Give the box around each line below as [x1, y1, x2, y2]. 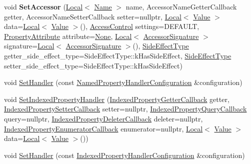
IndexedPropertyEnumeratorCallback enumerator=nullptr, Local [4, 123, 203, 133]
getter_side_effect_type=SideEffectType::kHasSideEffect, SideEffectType [4, 50, 231, 60]
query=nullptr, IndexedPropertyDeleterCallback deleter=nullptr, [4, 113, 203, 123]
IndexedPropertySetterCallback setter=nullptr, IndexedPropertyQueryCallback [4, 103, 247, 114]
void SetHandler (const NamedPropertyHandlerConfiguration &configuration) [4, 77, 242, 87]
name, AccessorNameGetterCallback [125, 1, 237, 11]
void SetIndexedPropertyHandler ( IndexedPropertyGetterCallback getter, [4, 93, 229, 104]
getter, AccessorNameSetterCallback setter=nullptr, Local [4, 11, 181, 21]
